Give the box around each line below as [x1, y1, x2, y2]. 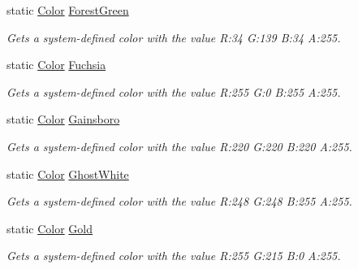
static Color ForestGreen [6, 2, 129, 18]
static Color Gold [6, 219, 93, 236]
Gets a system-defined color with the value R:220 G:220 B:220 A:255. [6, 137, 352, 154]
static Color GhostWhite [6, 165, 129, 182]
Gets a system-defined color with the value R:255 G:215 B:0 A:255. [6, 247, 341, 264]
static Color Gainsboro [6, 111, 120, 128]
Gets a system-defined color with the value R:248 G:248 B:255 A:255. [6, 193, 352, 210]
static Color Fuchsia [6, 56, 106, 73]
